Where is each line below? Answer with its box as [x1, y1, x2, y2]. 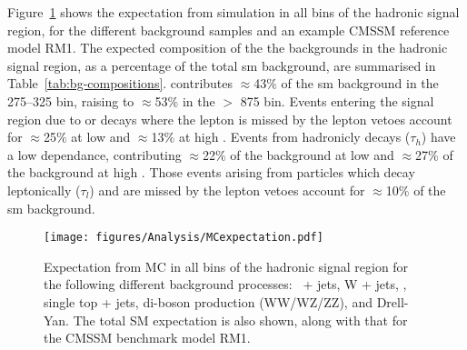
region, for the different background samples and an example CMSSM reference [7, 20, 450, 39]
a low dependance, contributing [7, 145, 182, 164]
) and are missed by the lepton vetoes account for [89, 180, 365, 199]
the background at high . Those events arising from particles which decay [7, 163, 415, 182]
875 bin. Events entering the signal [240, 91, 434, 110]
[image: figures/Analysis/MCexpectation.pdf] [44, 231, 323, 245]
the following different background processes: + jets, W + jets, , [44, 275, 407, 294]
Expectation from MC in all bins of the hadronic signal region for [44, 256, 409, 275]
